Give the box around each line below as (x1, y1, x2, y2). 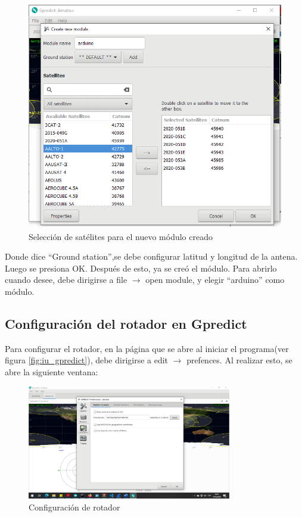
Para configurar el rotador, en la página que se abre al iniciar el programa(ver (5, 342, 289, 354)
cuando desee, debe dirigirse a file (5, 273, 127, 286)
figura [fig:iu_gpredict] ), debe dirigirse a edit (5, 354, 169, 366)
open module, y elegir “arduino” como (145, 273, 285, 286)
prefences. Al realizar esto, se (186, 354, 292, 366)
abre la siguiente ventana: (5, 365, 98, 378)
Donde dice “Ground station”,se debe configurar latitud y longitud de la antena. (5, 250, 298, 263)
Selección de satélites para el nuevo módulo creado (29, 230, 213, 242)
